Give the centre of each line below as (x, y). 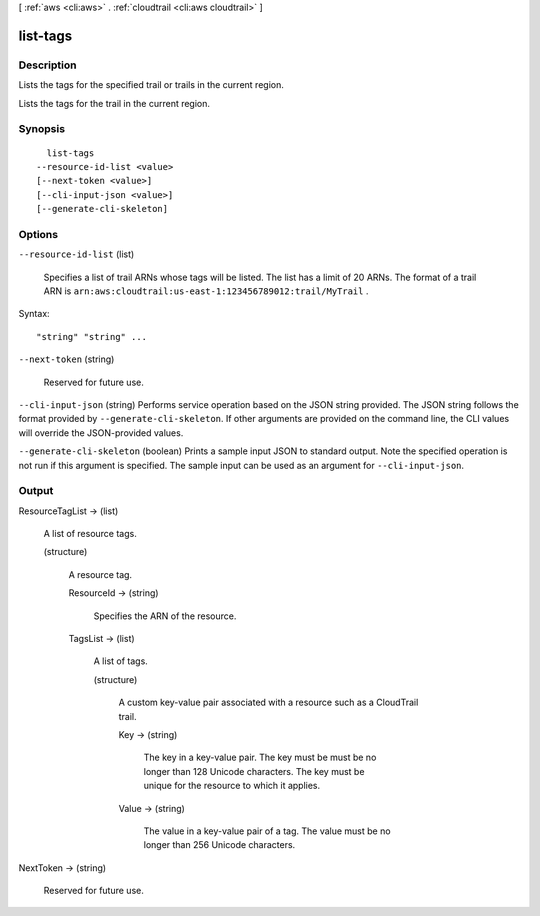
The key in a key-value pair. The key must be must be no (260, 757)
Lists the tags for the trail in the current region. (114, 103)
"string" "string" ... (92, 336)
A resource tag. (100, 574)
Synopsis (41, 129)
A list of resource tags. (90, 534)
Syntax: (34, 314)
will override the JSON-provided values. (101, 432)
